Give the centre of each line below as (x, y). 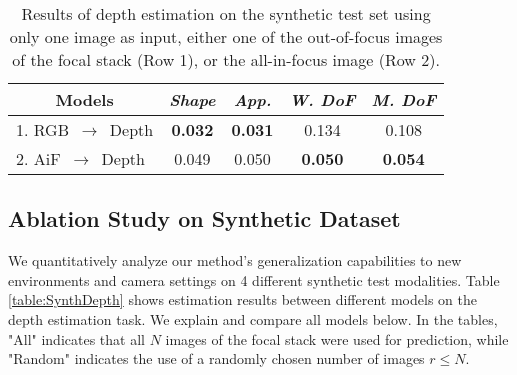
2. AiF (38, 158)
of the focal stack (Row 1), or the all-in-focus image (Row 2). (226, 59)
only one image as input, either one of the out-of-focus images (226, 36)
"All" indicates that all (76, 338)
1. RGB (42, 129)
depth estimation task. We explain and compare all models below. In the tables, (253, 318)
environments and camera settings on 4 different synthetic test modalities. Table (254, 279)
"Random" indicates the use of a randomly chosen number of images (216, 358)
